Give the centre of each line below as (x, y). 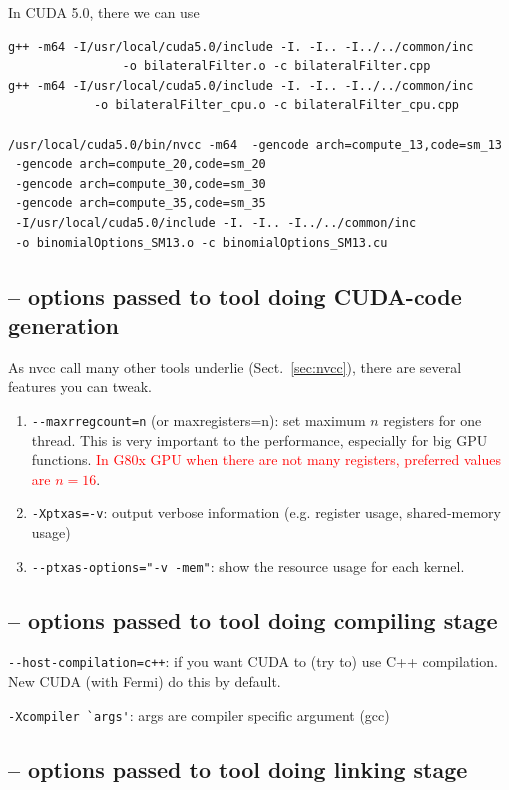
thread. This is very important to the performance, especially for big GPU (259, 439)
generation (63, 324)
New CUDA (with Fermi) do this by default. (144, 681)
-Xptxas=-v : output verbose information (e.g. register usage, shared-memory (266, 512)
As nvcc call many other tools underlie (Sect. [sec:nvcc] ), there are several (235, 366)
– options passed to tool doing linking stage (238, 768)
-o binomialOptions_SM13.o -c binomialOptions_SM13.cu (201, 242)
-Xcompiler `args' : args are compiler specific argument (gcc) (199, 714)
